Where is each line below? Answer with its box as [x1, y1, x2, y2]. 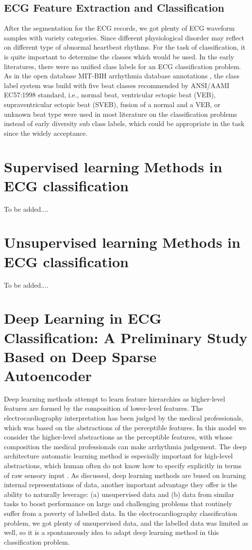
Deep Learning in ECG [4, 308, 162, 328]
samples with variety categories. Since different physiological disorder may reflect [4, 32, 244, 42]
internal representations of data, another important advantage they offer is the [4, 479, 237, 490]
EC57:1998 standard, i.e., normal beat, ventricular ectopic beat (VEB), [4, 90, 216, 100]
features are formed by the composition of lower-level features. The [4, 403, 203, 413]
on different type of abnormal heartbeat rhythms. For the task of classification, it [4, 42, 246, 52]
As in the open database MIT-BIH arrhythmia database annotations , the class [4, 71, 239, 81]
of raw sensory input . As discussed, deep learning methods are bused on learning [4, 470, 246, 480]
